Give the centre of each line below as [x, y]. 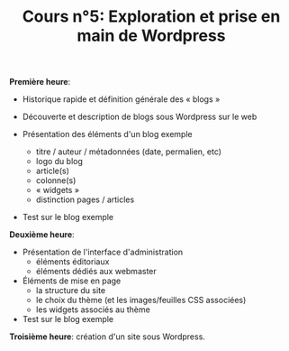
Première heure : [40, 82]
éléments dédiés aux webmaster [96, 272]
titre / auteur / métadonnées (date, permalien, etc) [129, 152]
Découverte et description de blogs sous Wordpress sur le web [140, 117]
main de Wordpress [151, 36]
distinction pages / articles [85, 199]
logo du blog [59, 162]
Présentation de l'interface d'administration [103, 252]
